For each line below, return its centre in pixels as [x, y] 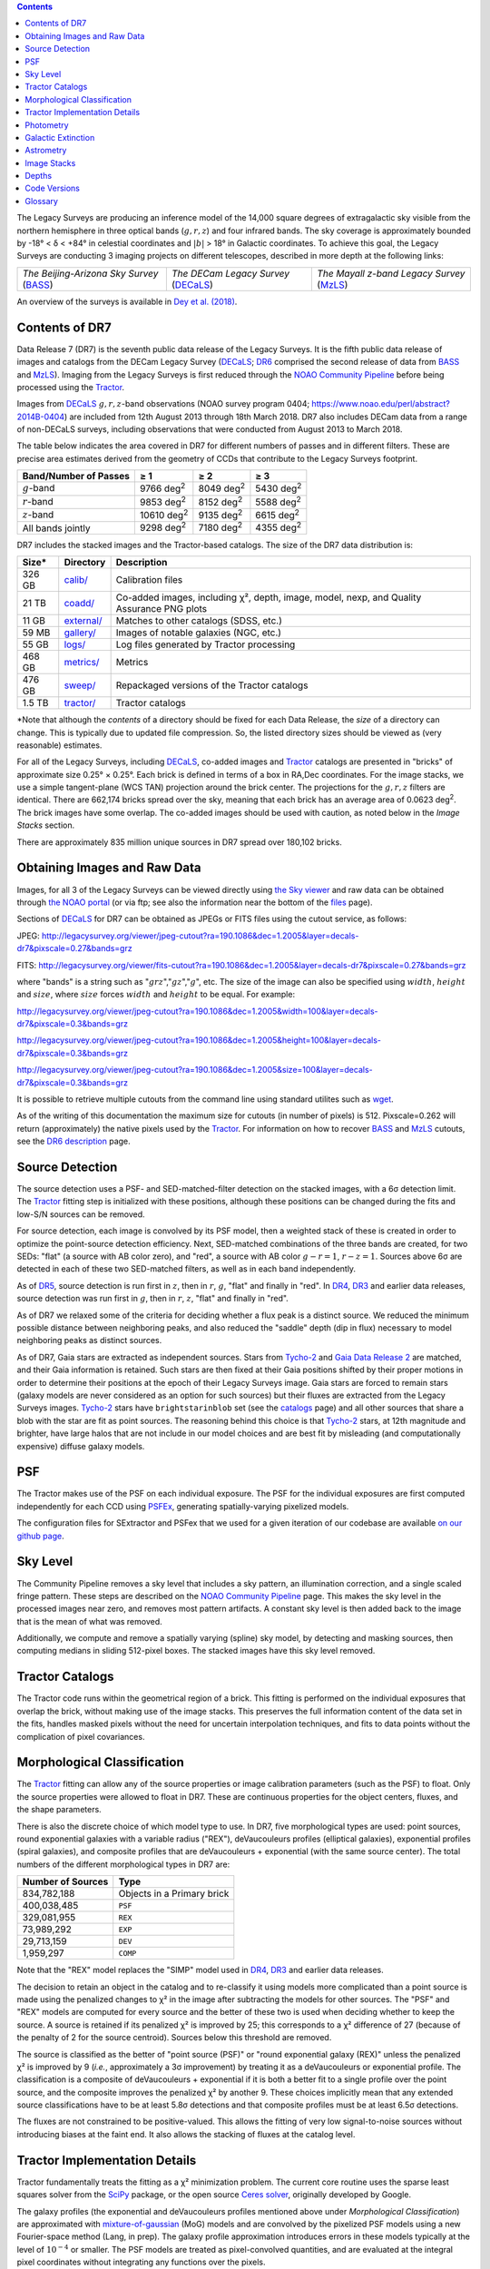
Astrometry [46, 151]
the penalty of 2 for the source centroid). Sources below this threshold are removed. [174, 2038]
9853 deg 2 [162, 501]
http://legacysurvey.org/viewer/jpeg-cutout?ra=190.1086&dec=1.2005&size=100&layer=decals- [195, 1070]
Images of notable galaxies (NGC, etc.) [198, 633]
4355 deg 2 [279, 527]
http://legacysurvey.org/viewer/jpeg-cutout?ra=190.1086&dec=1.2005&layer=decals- [200, 936]
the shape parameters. [59, 1810]
